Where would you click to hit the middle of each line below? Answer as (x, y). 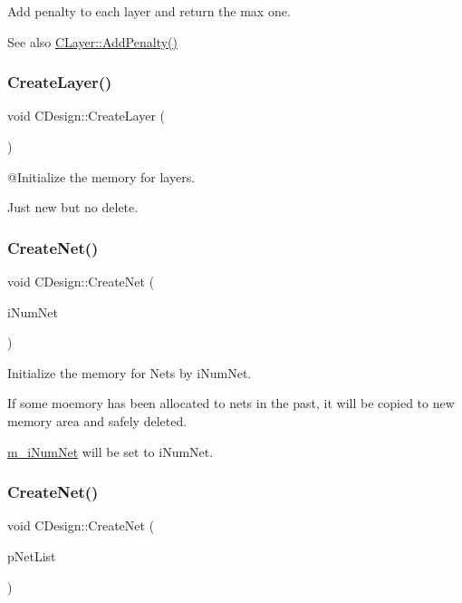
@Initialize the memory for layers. (101, 176)
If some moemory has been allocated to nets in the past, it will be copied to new (231, 403)
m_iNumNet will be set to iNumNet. (111, 451)
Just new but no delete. (73, 207)
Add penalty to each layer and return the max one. (149, 11)
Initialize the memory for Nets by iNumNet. (130, 372)
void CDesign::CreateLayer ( (86, 116)
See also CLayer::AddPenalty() (92, 41)
